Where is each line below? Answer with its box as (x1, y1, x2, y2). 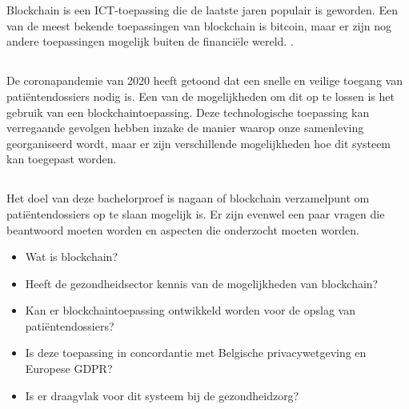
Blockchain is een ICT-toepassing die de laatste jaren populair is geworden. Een (6, 2, 398, 18)
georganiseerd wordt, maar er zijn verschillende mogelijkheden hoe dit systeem (6, 134, 391, 151)
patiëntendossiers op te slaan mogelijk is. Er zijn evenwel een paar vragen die (6, 205, 385, 222)
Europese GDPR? (25, 360, 113, 377)
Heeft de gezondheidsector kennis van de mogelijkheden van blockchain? (25, 275, 379, 291)
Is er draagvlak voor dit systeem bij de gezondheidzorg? (25, 387, 299, 403)
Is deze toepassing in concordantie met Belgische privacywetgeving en (25, 344, 367, 361)
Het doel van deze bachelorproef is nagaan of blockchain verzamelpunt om (6, 190, 370, 207)
